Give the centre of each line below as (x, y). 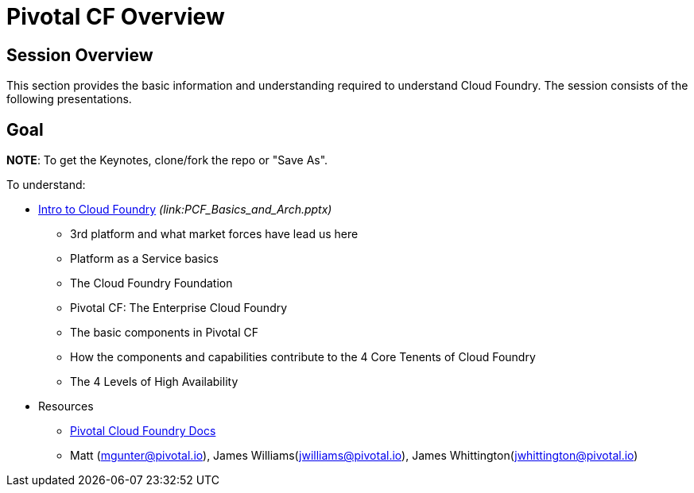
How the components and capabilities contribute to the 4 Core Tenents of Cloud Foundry (303, 357)
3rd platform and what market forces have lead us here (214, 234)
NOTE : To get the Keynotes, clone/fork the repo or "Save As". (167, 160)
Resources (66, 406)
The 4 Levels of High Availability (154, 382)
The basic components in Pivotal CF (165, 333)
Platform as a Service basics (145, 259)
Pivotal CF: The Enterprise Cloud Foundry (179, 308)
